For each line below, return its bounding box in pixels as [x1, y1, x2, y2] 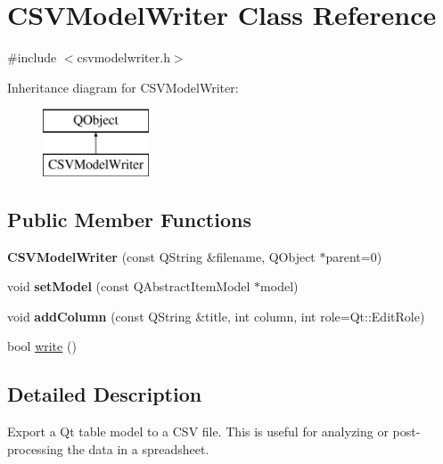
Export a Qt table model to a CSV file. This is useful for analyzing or [7, 422, 389, 441]
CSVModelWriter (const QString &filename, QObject [7, 247, 316, 265]
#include [7, 48, 57, 67]
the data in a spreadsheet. [67, 439, 209, 458]
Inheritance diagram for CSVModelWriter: [7, 77, 239, 96]
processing [7, 439, 63, 458]
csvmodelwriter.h [77, 48, 170, 67]
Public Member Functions [7, 205, 251, 232]
